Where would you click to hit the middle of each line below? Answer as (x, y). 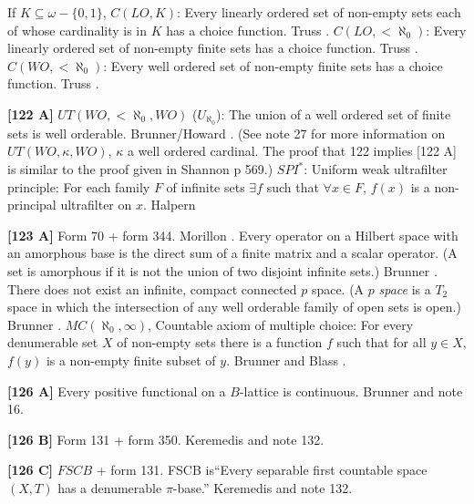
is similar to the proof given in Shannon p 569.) (140, 169)
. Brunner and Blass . (286, 360)
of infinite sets (206, 186)
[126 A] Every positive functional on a (117, 391)
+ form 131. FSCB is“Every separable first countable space (262, 470)
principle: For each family (79, 186)
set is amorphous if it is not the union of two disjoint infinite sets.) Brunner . (222, 270)
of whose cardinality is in (77, 30)
